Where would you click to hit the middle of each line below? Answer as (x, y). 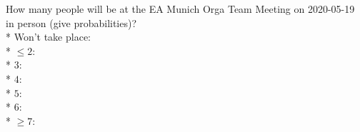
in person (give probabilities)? (71, 22)
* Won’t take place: (48, 37)
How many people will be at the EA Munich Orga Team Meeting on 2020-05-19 (180, 9)
